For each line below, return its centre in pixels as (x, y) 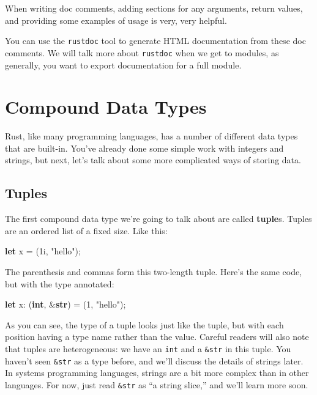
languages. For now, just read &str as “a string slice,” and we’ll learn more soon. (157, 384)
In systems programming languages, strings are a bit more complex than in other (157, 373)
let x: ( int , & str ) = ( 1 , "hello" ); (65, 304)
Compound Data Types (106, 107)
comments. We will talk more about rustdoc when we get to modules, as (142, 52)
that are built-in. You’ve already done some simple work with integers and (144, 148)
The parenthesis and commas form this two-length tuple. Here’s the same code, (154, 271)
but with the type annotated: (60, 283)
